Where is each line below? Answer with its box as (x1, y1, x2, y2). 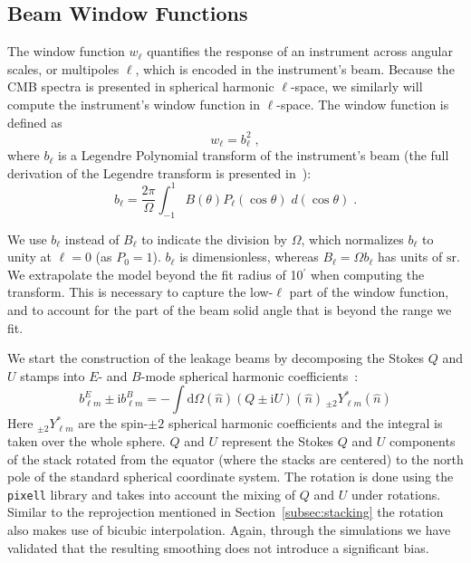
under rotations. (351, 484, 441, 503)
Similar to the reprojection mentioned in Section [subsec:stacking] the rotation (7, 502, 444, 521)
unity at (7, 247, 53, 266)
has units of (377, 247, 443, 266)
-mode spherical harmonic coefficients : (140, 366, 359, 385)
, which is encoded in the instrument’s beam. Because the (135, 59, 455, 78)
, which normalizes (301, 229, 404, 248)
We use (7, 229, 47, 248)
